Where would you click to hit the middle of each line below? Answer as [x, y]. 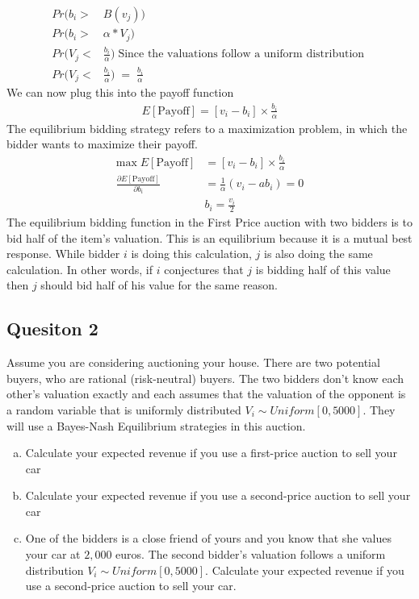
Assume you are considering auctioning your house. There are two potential [193, 362]
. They [379, 409]
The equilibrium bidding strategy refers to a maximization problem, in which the [207, 128]
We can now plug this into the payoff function [120, 92]
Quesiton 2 [52, 329]
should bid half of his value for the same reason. [159, 285]
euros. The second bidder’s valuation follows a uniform [251, 554]
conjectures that [204, 269]
